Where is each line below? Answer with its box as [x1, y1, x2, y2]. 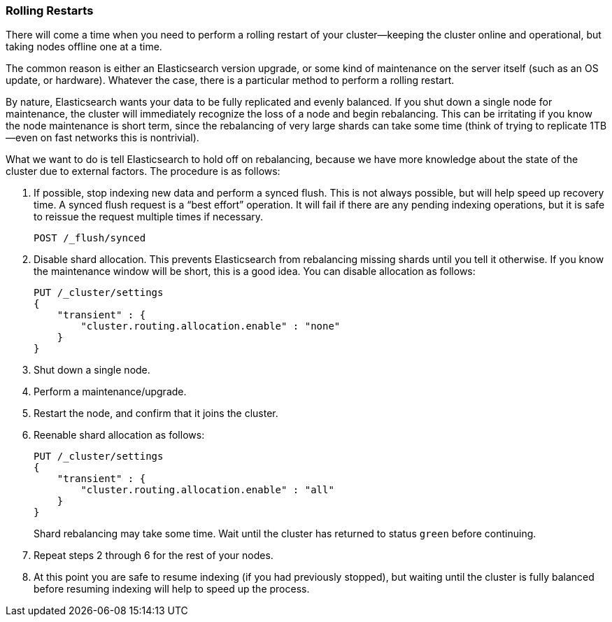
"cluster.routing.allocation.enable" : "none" [80, 320, 341, 332]
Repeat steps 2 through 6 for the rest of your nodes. [34, 549, 273, 562]
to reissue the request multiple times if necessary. [34, 211, 264, 223]
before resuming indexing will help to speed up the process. [34, 583, 310, 595]
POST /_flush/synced [34, 232, 146, 244]
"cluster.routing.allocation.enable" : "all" [80, 484, 334, 496]
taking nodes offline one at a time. [6, 41, 162, 53]
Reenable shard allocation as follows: [34, 429, 205, 441]
